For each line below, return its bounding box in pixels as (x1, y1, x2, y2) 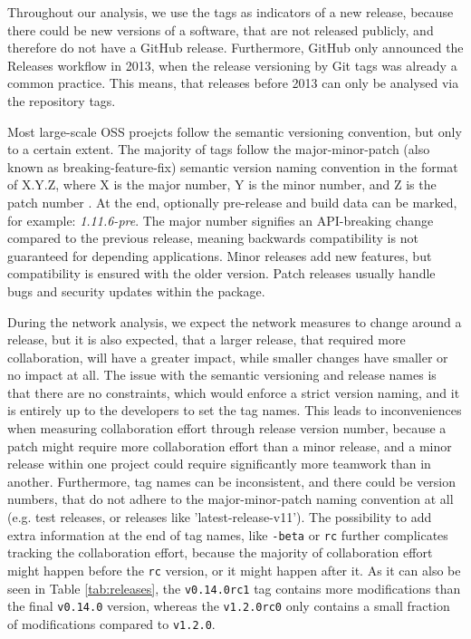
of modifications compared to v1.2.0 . (7, 614, 216, 633)
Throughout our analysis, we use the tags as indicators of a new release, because (7, 3, 454, 21)
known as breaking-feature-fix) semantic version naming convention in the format (7, 157, 458, 176)
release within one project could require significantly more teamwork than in (7, 454, 431, 473)
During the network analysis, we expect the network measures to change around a (7, 312, 462, 331)
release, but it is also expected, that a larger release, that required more (7, 330, 406, 349)
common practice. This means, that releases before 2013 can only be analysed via (7, 73, 459, 92)
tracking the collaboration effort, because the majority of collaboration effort (7, 543, 433, 562)
